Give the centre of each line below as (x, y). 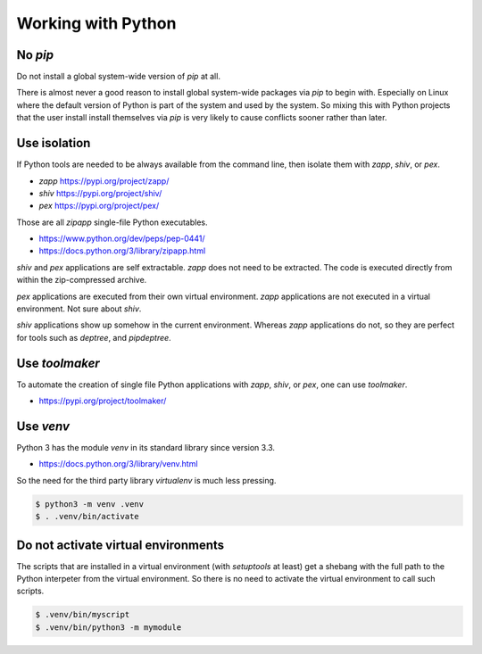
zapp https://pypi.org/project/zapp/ (104, 181)
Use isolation (54, 143)
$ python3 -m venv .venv (90, 504)
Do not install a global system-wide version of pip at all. (118, 77)
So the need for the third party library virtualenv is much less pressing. (146, 480)
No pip (35, 55)
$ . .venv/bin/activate (87, 517)
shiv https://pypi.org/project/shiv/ (100, 193)
